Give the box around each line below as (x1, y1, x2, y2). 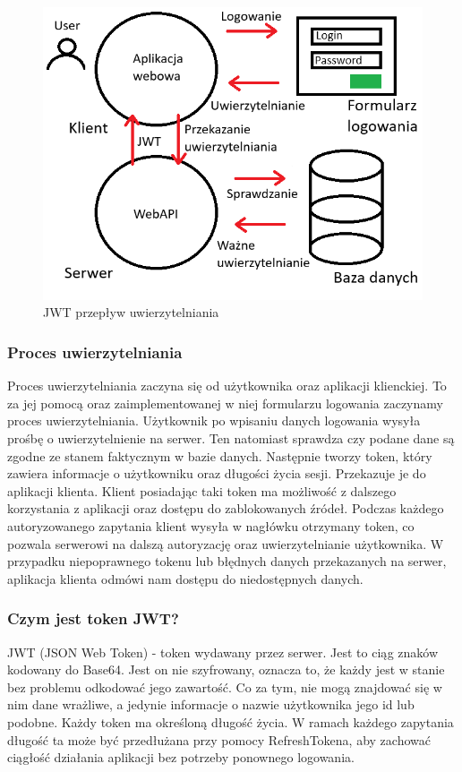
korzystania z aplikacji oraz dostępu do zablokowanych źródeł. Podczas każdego (7, 499, 444, 518)
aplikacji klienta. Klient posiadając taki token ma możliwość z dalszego (7, 481, 397, 500)
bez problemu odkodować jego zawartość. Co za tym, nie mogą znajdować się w (7, 677, 442, 696)
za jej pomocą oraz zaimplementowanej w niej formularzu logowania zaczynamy (7, 393, 443, 412)
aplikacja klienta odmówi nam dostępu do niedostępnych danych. (7, 569, 364, 588)
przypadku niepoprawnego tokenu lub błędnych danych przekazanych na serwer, (7, 552, 447, 570)
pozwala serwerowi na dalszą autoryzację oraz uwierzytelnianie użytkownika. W (7, 534, 444, 553)
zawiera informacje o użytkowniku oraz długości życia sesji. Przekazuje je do (7, 464, 426, 483)
